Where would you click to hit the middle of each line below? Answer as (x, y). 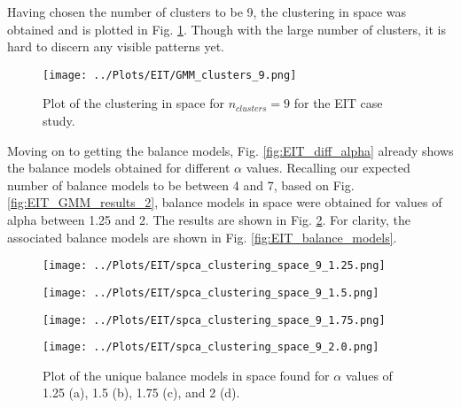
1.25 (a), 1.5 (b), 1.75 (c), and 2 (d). (141, 393)
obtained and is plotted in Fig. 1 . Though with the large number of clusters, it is (227, 29)
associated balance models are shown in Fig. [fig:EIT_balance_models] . (202, 237)
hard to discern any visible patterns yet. (116, 46)
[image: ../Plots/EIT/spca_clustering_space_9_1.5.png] (211, 293)
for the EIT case (338, 103)
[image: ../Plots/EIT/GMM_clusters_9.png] (170, 75)
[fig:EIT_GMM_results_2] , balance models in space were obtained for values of (225, 202)
